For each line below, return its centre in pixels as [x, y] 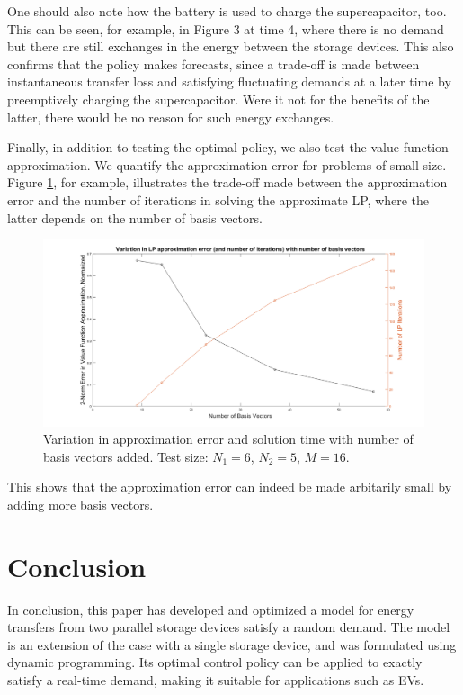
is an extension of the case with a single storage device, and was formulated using [232, 644]
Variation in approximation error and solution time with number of [228, 439]
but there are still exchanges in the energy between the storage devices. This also [231, 46]
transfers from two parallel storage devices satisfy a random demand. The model [229, 627]
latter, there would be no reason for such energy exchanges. [171, 117]
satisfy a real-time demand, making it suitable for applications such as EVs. [216, 680]
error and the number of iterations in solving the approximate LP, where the [218, 199]
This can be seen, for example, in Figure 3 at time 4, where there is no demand [226, 28]
